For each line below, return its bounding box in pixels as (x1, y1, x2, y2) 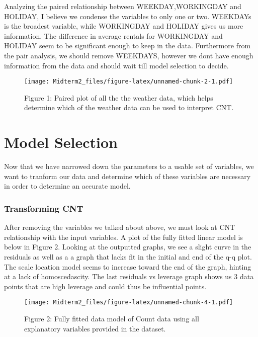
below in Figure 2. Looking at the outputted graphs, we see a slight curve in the (4, 241, 251, 252)
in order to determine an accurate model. (4, 181, 131, 191)
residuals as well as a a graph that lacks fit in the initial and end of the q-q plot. (4, 251, 252, 262)
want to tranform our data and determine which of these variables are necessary (4, 171, 251, 181)
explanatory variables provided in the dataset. (24, 323, 166, 333)
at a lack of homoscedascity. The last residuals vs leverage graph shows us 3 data (4, 271, 254, 282)
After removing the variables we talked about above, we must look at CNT (4, 222, 235, 232)
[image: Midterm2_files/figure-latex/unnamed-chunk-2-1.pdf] (24, 78, 233, 86)
